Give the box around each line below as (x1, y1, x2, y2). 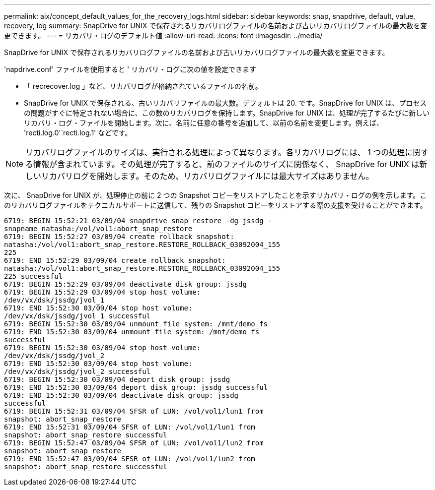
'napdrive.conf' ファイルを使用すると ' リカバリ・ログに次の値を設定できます (4, 65, 257, 73)
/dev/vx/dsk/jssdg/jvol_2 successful (4, 367, 151, 375)
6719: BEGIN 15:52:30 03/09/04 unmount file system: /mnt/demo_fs (4, 320, 268, 328)
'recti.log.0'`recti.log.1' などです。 (24, 128, 132, 137)
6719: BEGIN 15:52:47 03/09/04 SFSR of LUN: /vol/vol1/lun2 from (4, 439, 264, 447)
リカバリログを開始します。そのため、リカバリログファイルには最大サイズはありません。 (41, 171, 374, 181)
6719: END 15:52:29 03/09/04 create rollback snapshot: (4, 256, 226, 264)
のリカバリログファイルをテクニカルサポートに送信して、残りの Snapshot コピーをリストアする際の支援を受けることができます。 (4, 201, 427, 209)
